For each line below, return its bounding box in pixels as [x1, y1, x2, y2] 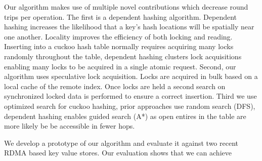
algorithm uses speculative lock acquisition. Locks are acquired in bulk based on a [4, 71, 258, 82]
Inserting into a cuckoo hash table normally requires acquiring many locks [4, 41, 234, 52]
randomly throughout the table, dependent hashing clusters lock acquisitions [4, 51, 242, 61]
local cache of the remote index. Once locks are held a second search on [4, 80, 226, 91]
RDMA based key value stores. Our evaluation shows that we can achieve [4, 147, 232, 158]
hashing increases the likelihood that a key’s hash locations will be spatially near [4, 21, 254, 32]
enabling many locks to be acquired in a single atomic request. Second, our [4, 61, 236, 71]
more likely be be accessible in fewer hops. [4, 120, 135, 131]
